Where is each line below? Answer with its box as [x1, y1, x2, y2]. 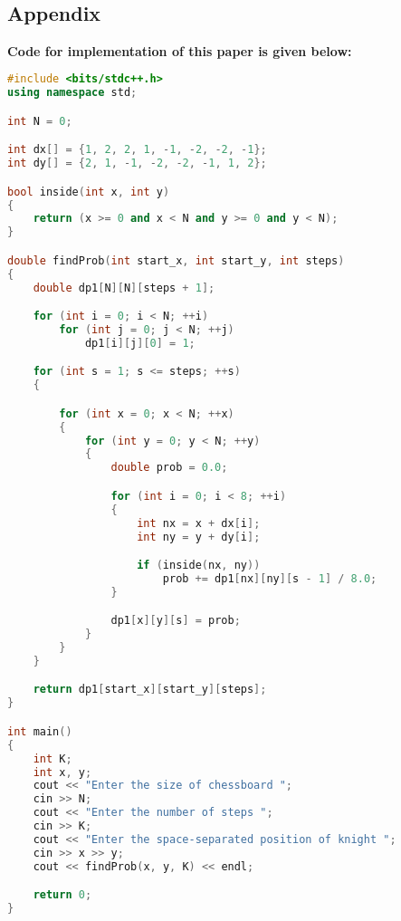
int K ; [33, 752, 72, 765]
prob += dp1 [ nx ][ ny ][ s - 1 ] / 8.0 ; [162, 571, 377, 585]
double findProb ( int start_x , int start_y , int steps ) [7, 254, 345, 267]
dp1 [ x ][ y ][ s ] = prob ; [110, 614, 241, 628]
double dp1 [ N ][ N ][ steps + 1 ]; [33, 281, 215, 294]
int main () [7, 724, 72, 738]
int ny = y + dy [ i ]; [137, 530, 261, 543]
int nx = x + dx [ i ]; [137, 516, 261, 530]
